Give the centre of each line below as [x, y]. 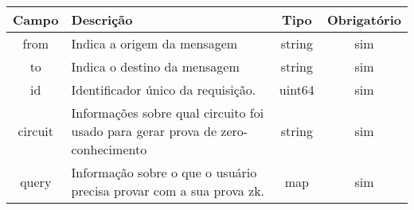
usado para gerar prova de [144, 131]
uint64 [297, 89]
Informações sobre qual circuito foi [168, 113]
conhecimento [109, 149]
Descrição [102, 19]
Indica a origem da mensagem [154, 43]
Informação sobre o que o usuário [164, 172]
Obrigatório [364, 19]
